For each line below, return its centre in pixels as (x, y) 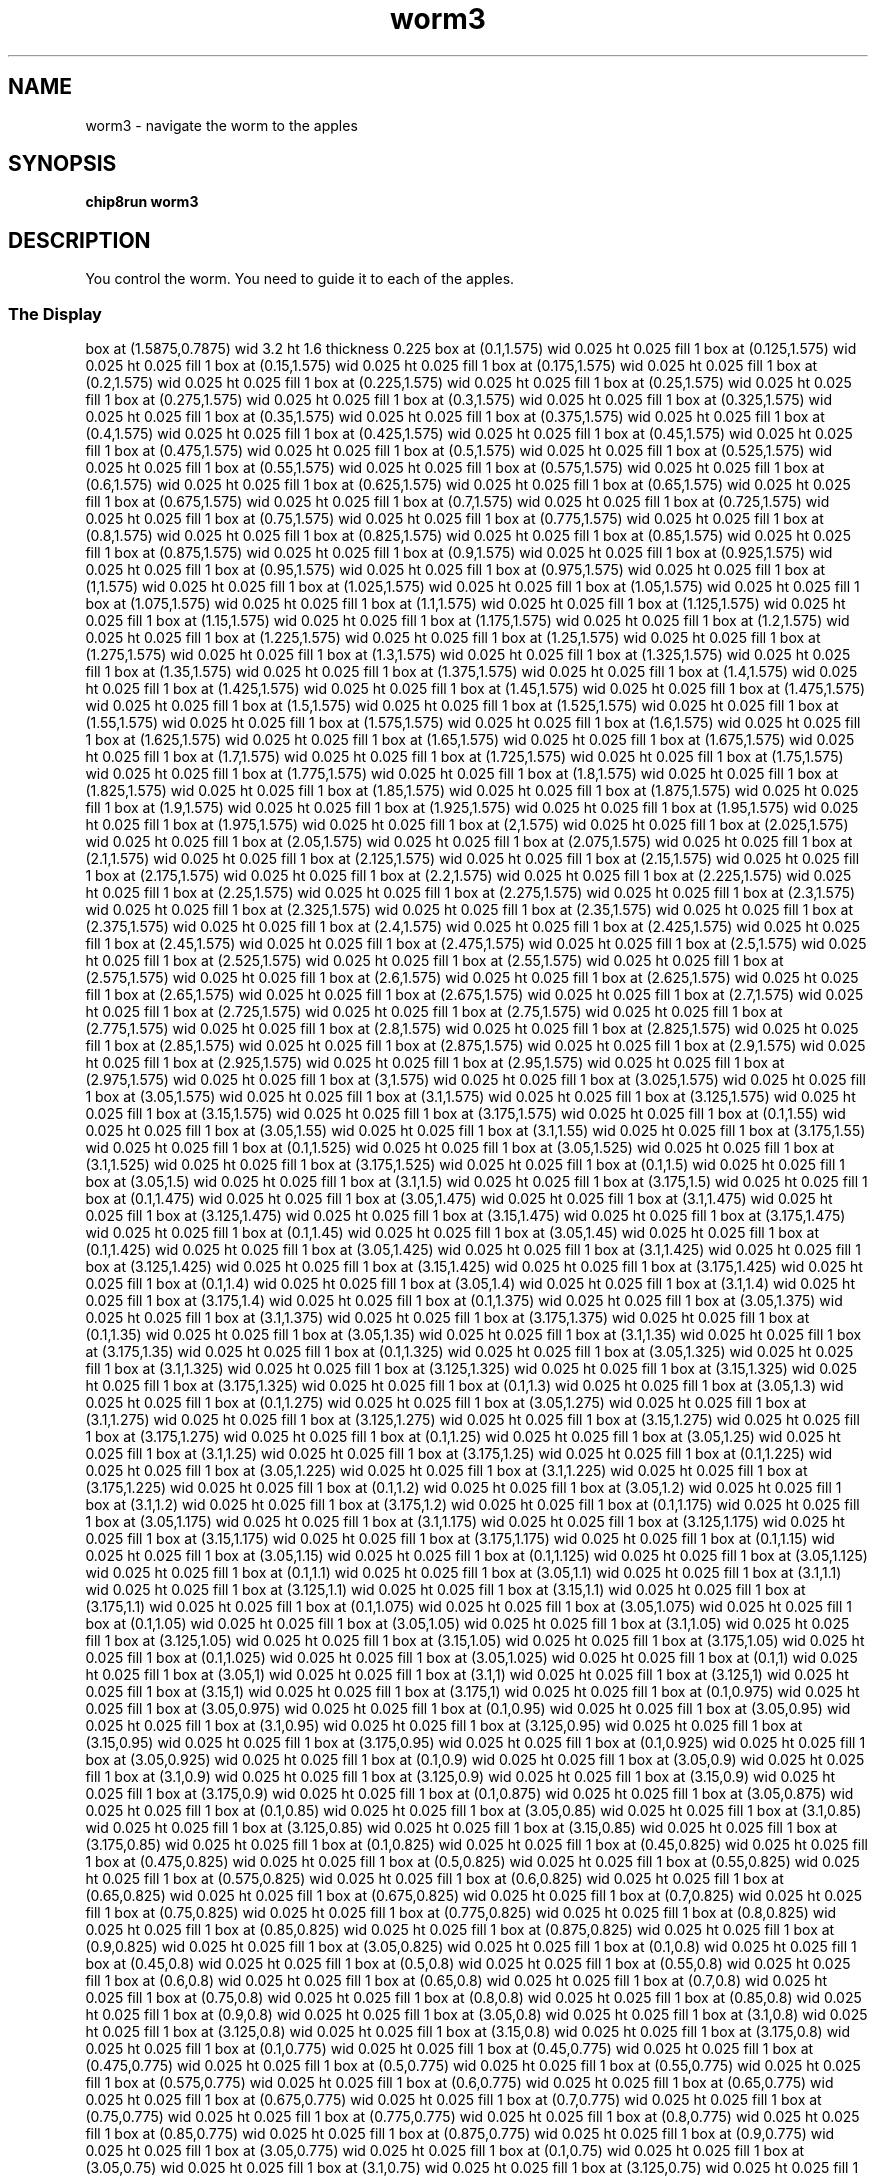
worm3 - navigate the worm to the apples (221, 125)
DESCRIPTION (79, 240)
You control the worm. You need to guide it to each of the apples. (300, 279)
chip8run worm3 (142, 202)
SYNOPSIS (62, 164)
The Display (55, 313)
